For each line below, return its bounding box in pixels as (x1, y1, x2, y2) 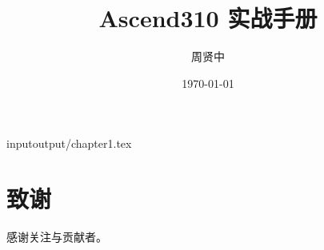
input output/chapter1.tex (6, 135, 132, 152)
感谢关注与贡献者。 (6, 228, 107, 245)
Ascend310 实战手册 (98, 2, 318, 34)
